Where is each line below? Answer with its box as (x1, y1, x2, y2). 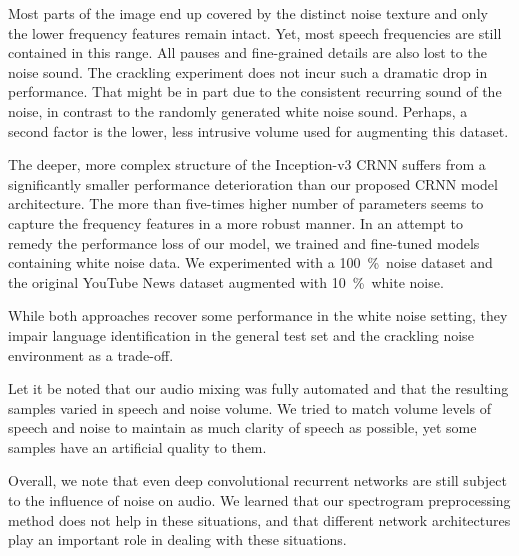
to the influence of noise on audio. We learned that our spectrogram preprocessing (8, 490, 511, 511)
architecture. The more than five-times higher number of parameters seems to (8, 193, 484, 214)
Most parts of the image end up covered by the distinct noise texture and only (8, 3, 488, 23)
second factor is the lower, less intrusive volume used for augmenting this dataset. (8, 120, 509, 141)
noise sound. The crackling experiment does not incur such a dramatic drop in (8, 61, 488, 82)
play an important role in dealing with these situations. (8, 529, 347, 550)
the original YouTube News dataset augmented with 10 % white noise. (8, 271, 444, 292)
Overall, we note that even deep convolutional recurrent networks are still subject (8, 470, 507, 491)
